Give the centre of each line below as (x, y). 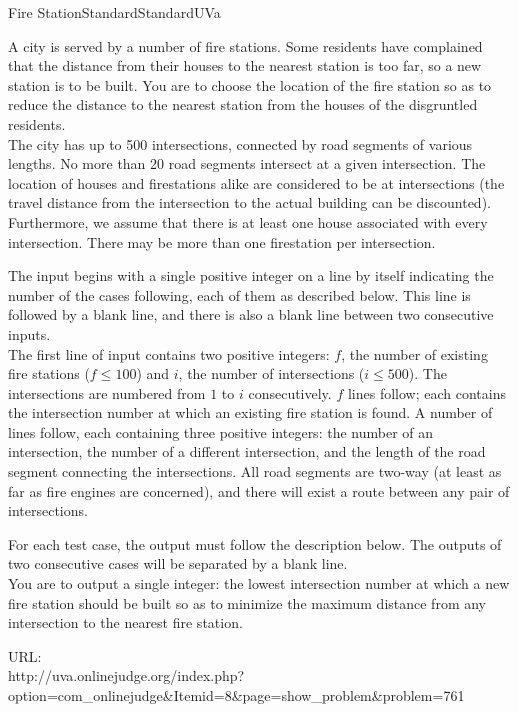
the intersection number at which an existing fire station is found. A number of (250, 412)
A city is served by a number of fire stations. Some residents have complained (245, 45)
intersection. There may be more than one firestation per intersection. (222, 241)
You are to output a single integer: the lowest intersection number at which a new (259, 583)
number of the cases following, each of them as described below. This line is (239, 294)
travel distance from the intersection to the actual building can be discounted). (249, 202)
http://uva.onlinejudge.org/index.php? (126, 675)
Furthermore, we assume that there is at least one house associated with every (248, 221)
